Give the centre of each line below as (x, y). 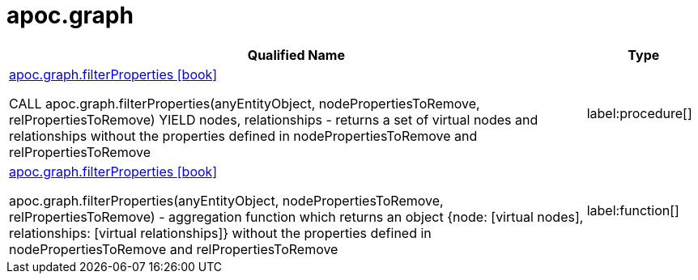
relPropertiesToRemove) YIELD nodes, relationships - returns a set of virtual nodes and (274, 119)
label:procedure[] (639, 113)
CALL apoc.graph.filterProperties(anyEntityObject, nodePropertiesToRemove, (245, 103)
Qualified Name (296, 55)
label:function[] (633, 210)
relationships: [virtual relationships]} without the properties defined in (220, 233)
